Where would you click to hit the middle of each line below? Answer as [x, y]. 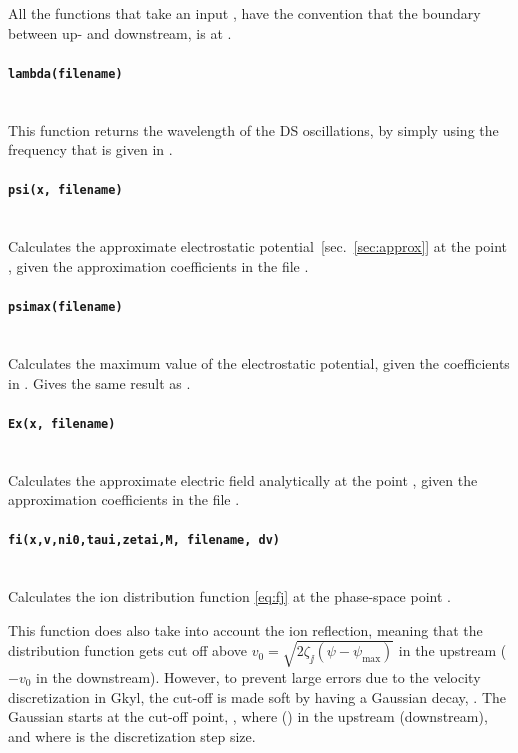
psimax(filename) [65, 307]
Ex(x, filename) [62, 423]
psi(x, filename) [65, 190]
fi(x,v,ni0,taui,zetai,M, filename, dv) [144, 540]
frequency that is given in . [90, 149]
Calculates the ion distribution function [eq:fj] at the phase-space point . [229, 596]
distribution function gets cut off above [127, 650]
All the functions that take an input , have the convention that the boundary [244, 13]
